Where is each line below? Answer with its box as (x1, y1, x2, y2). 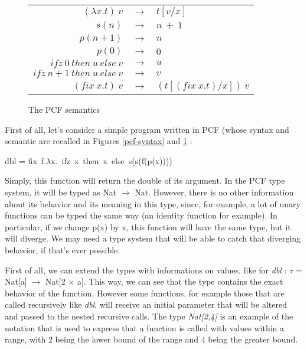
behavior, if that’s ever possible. (5, 243, 120, 256)
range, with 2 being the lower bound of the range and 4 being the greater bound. (5, 333, 298, 345)
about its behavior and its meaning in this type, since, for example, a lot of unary (5, 197, 301, 210)
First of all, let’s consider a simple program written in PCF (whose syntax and (5, 123, 289, 135)
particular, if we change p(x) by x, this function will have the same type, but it (5, 220, 291, 233)
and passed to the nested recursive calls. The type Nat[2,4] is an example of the (5, 309, 293, 322)
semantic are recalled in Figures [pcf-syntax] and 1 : (5, 135, 192, 147)
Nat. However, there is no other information (135, 185, 294, 198)
